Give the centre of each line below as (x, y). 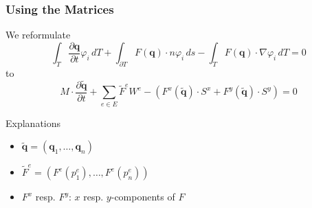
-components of (143, 196)
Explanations (33, 123)
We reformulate (38, 35)
